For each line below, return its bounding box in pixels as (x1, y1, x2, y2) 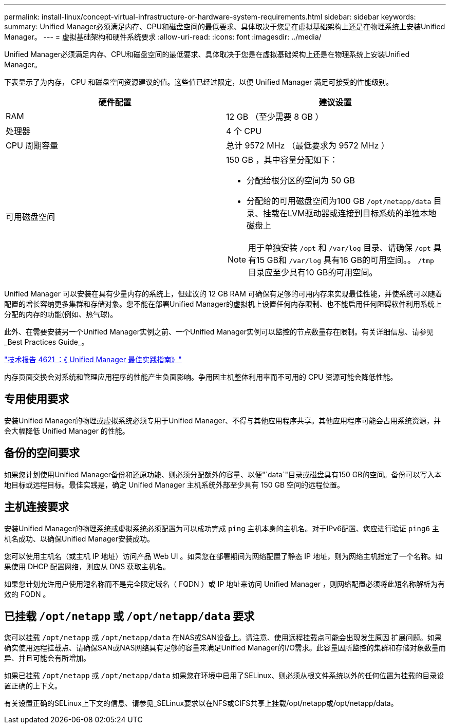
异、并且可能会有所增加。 (4, 654, 90, 663)
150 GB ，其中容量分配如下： (226, 155, 338, 165)
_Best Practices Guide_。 (4, 338, 89, 346)
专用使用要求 (4, 393, 69, 406)
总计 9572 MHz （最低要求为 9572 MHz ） (226, 140, 389, 151)
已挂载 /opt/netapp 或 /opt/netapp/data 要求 (4, 609, 255, 623)
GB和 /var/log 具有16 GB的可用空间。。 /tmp (267, 255, 434, 265)
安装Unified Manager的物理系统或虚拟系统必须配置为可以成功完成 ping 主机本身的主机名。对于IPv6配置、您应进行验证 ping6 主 (4, 524, 439, 533)
